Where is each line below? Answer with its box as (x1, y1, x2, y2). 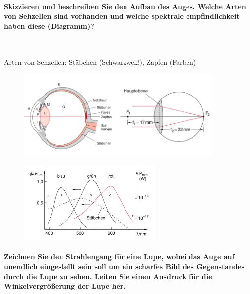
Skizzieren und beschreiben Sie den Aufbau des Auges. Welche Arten (4, 1, 246, 11)
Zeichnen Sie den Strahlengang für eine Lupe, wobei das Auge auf (4, 251, 235, 262)
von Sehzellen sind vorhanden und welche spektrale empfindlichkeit (4, 11, 240, 21)
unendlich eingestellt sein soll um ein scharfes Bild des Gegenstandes (4, 261, 245, 272)
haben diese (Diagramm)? (4, 20, 94, 31)
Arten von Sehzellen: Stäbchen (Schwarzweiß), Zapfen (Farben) (4, 56, 196, 67)
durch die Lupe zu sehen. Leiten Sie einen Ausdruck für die (4, 271, 212, 281)
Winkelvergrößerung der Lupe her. (4, 281, 125, 291)
